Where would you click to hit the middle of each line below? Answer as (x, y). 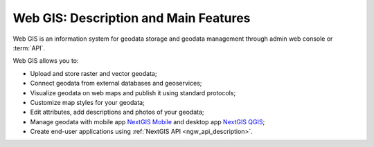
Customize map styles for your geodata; (87, 102)
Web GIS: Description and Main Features (132, 18)
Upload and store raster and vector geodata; (93, 73)
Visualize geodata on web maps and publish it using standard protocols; (133, 92)
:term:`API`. (29, 48)
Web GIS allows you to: (46, 61)
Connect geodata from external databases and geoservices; (116, 84)
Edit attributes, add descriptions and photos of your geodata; (117, 112)
